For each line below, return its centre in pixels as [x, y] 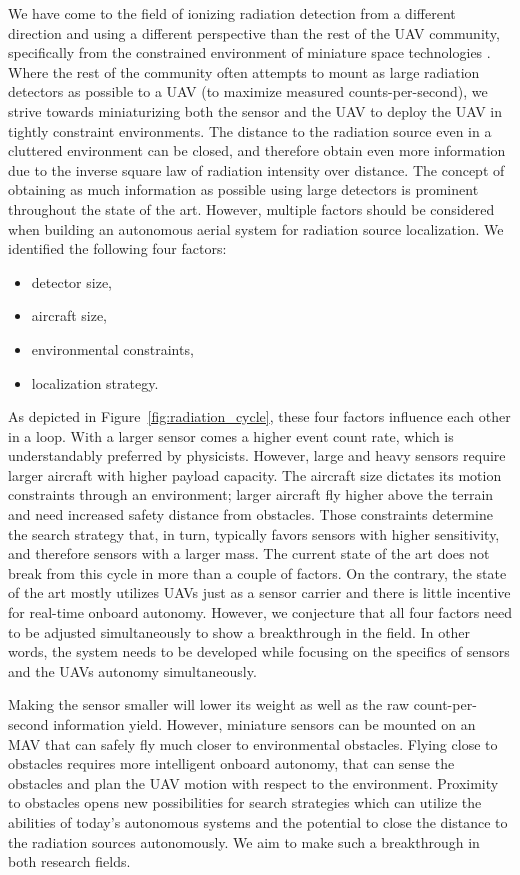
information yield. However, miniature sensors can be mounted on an [264, 724]
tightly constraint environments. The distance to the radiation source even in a [250, 130]
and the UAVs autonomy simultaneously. [132, 670]
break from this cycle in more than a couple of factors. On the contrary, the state [257, 572]
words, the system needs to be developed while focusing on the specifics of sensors [259, 651]
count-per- [445, 704]
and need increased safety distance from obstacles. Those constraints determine [250, 514]
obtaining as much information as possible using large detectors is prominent [243, 189]
